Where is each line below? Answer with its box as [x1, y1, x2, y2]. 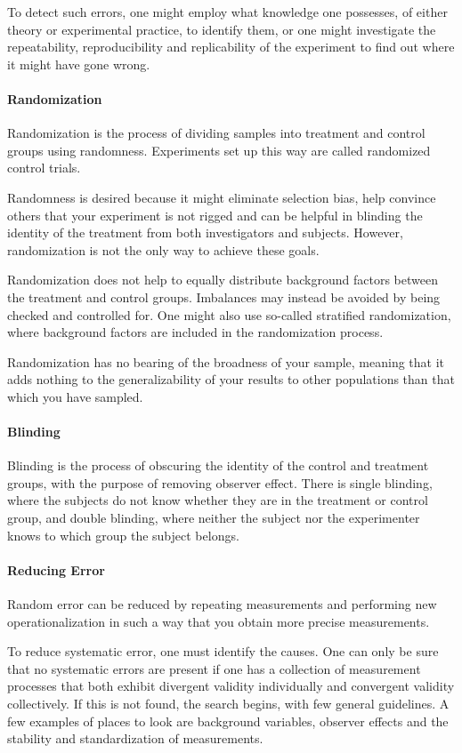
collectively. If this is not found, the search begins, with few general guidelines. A [7, 694, 450, 713]
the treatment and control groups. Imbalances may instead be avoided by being [7, 287, 441, 306]
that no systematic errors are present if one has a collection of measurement [7, 659, 421, 677]
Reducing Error [7, 560, 105, 579]
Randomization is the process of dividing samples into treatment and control [7, 124, 426, 142]
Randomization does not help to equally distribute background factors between [7, 270, 438, 289]
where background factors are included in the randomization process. [7, 323, 384, 341]
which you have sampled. [7, 387, 143, 405]
